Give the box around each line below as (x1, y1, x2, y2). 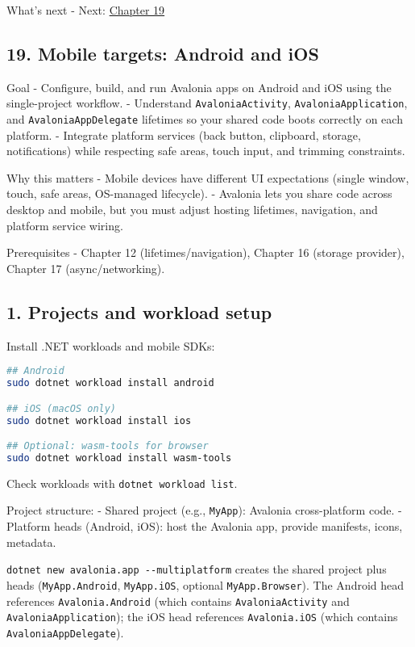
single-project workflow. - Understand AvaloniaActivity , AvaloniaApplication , (6, 95, 408, 111)
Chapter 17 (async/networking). (6, 259, 165, 276)
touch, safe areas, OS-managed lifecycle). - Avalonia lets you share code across (6, 185, 392, 202)
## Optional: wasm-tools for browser (6, 440, 209, 452)
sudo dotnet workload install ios (6, 414, 192, 426)
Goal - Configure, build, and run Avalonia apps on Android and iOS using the (6, 78, 392, 95)
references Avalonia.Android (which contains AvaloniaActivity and (6, 592, 350, 609)
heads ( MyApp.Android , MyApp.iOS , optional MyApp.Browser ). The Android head (6, 576, 405, 593)
